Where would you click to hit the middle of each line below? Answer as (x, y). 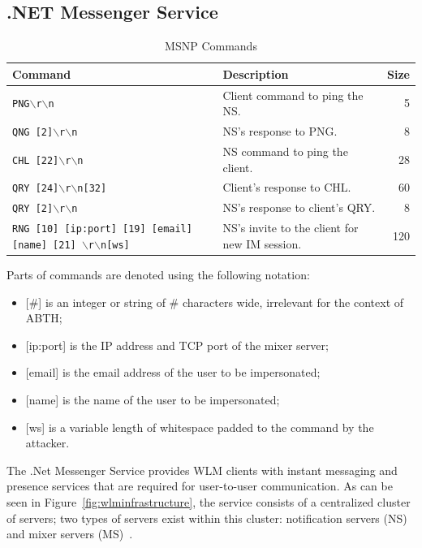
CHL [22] (36, 160)
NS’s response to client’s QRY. (299, 207)
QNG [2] (33, 133)
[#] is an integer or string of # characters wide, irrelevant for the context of (215, 302)
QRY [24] (36, 189)
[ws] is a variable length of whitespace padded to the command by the (200, 427)
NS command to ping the (285, 151)
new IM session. (262, 243)
